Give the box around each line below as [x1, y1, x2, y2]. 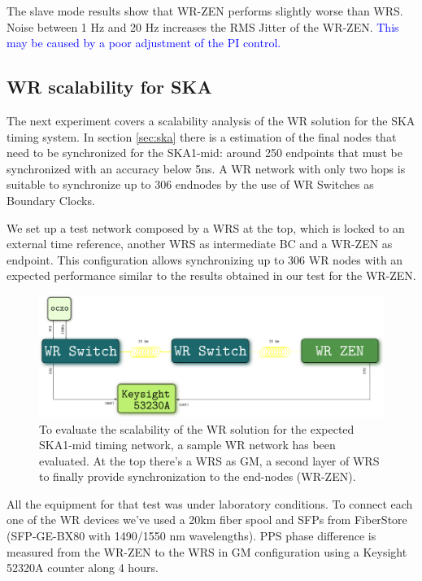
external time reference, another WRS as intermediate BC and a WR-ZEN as [7, 235, 393, 252]
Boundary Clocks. [7, 191, 95, 208]
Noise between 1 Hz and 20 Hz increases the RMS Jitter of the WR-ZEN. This [7, 18, 399, 35]
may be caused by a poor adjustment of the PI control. [7, 34, 281, 51]
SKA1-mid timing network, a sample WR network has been [39, 436, 336, 453]
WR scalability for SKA [7, 74, 212, 99]
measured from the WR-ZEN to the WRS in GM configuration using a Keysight [7, 543, 407, 560]
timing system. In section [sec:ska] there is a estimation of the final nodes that [7, 128, 397, 145]
